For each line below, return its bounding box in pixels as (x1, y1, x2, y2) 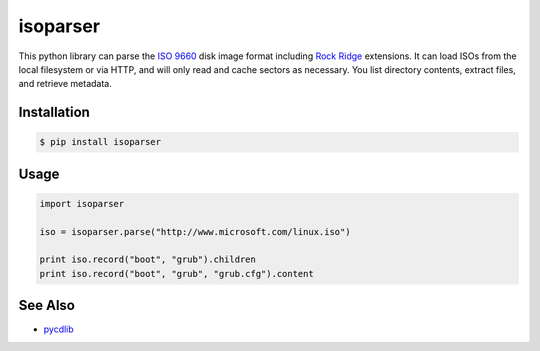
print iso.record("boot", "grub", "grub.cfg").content (39, 268, 314, 279)
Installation (18, 104, 90, 121)
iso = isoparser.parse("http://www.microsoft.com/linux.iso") (39, 226, 351, 237)
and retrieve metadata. (18, 78, 112, 90)
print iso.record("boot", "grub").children (39, 254, 257, 265)
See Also (18, 297, 75, 314)
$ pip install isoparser (39, 136, 162, 148)
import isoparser (39, 198, 125, 209)
